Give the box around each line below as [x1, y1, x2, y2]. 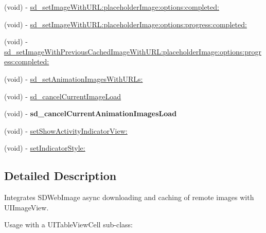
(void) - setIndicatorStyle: [4, 142, 85, 153]
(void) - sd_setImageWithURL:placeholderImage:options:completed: [4, 2, 219, 12]
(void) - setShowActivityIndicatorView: [4, 125, 128, 136]
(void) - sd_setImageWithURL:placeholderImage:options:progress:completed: [4, 19, 247, 29]
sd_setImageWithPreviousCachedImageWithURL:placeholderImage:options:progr [4, 46, 262, 57]
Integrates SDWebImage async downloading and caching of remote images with [4, 192, 254, 203]
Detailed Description [4, 168, 117, 184]
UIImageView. [4, 202, 49, 212]
